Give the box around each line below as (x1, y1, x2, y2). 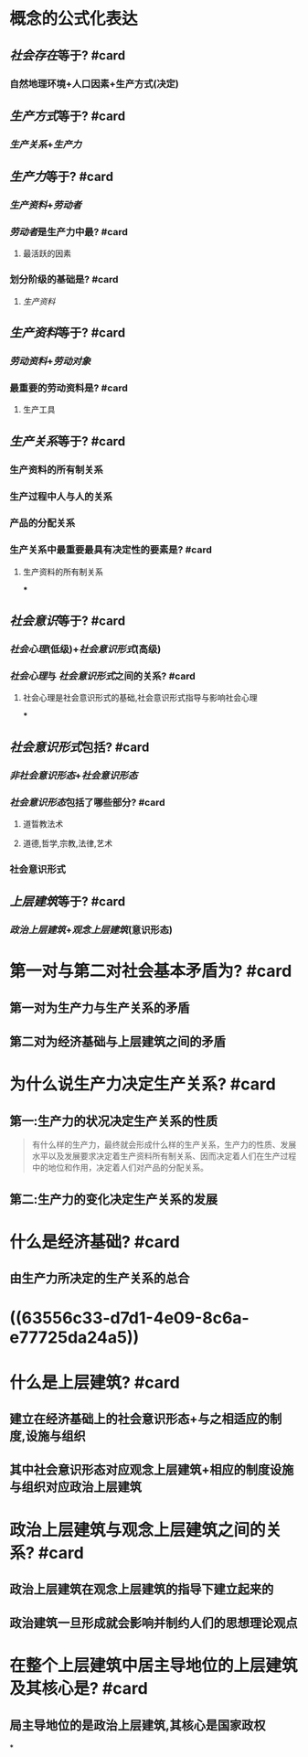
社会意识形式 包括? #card (9, 739, 150, 755)
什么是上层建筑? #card (9, 1372, 180, 1393)
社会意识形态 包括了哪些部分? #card (9, 796, 166, 809)
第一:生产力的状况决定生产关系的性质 (9, 1113, 218, 1129)
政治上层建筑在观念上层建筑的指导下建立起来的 (9, 1581, 274, 1597)
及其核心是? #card (9, 1678, 148, 1699)
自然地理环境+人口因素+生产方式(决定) (9, 77, 180, 90)
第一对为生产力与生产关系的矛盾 (9, 1000, 190, 1015)
